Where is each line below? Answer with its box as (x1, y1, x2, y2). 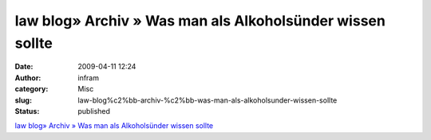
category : (14, 84, 49, 94)
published (77, 106, 111, 115)
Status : (14, 106, 40, 115)
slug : (14, 95, 32, 105)
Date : (14, 62, 34, 72)
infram (77, 72, 100, 83)
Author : (14, 72, 42, 83)
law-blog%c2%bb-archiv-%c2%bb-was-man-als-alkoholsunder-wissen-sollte (77, 95, 338, 105)
